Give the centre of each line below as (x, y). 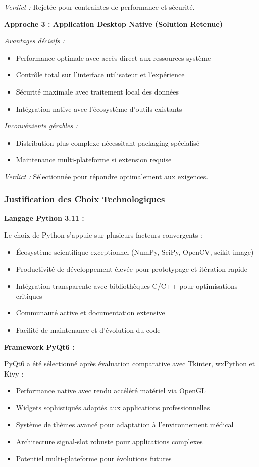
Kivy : (14, 373)
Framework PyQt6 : (39, 346)
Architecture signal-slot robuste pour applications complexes (109, 441)
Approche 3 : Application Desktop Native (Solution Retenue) (113, 24)
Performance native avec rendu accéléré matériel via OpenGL (111, 390)
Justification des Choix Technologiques (85, 199)
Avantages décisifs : (34, 41)
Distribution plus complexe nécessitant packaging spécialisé (108, 142)
